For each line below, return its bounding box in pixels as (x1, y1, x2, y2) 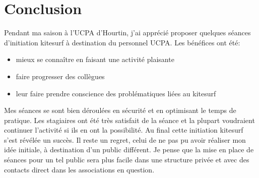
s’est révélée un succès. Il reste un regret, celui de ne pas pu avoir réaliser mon (4, 134, 246, 145)
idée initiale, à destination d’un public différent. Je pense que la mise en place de (4, 144, 254, 155)
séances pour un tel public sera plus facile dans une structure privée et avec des (4, 154, 249, 165)
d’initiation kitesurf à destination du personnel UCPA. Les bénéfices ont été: (4, 37, 240, 47)
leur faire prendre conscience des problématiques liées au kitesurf (16, 88, 216, 98)
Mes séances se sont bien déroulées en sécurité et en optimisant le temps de (4, 105, 236, 115)
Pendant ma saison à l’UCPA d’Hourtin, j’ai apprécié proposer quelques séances (4, 27, 251, 38)
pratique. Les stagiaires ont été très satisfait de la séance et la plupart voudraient (4, 114, 255, 125)
